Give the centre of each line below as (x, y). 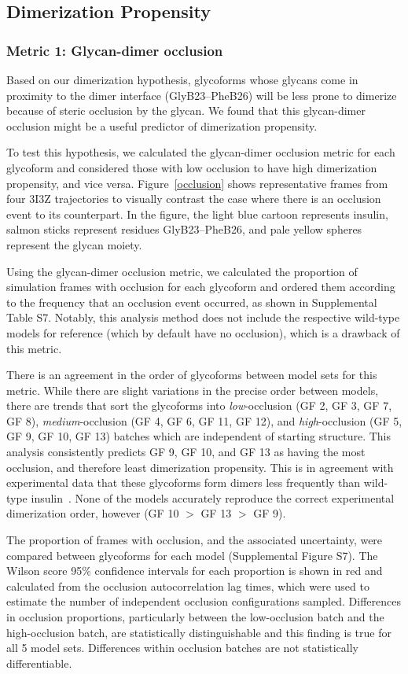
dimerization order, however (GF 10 (93, 513)
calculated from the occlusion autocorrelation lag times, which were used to (188, 586)
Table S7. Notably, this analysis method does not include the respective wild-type (203, 317)
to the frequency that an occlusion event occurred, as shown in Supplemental (192, 302)
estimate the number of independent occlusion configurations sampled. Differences (204, 601)
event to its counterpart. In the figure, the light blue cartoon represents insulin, (197, 214)
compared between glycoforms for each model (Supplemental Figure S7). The (192, 555)
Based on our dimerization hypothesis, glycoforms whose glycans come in (182, 79)
